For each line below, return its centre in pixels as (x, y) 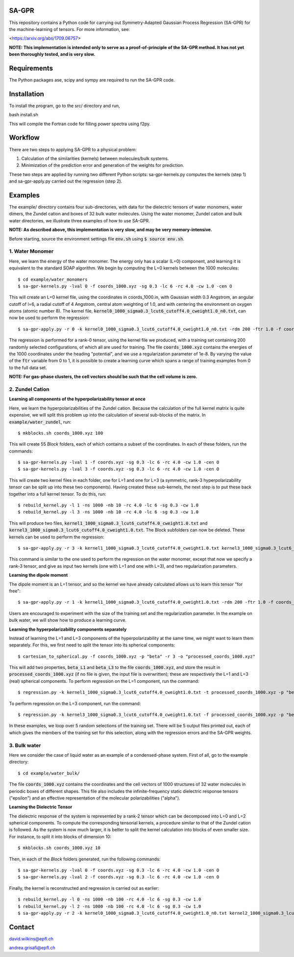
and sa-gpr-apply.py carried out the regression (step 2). (66, 181)
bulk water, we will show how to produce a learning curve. (68, 620)
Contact (22, 927)
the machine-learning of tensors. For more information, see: (69, 29)
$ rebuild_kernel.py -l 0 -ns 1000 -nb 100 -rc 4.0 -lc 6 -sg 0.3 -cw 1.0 (110, 900)
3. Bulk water (25, 745)
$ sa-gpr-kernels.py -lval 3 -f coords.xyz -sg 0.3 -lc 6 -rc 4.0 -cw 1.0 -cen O (119, 469)
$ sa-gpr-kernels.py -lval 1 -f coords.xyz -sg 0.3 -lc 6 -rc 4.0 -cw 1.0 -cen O (119, 462)
